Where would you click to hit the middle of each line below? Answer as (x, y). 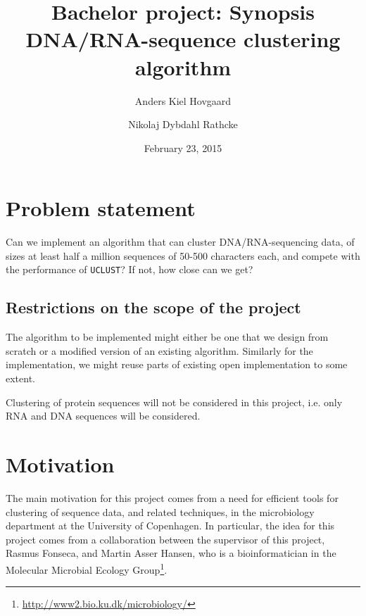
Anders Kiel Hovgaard (183, 100)
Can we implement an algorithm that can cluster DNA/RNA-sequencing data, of (180, 242)
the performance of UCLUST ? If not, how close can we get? (130, 269)
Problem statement (101, 208)
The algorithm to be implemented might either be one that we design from (167, 337)
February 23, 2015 (183, 147)
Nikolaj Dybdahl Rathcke (183, 124)
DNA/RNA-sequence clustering (183, 39)
